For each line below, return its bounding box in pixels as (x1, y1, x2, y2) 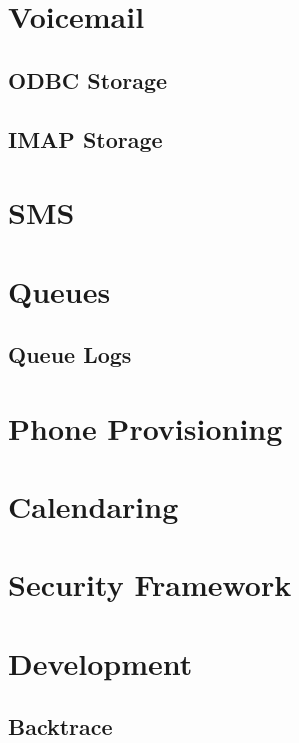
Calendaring (8, 486, 179, 527)
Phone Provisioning (8, 407, 283, 448)
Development (8, 642, 193, 683)
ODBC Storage (8, 64, 168, 95)
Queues (8, 270, 111, 311)
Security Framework (8, 564, 292, 605)
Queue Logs (8, 339, 132, 370)
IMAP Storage (8, 123, 163, 154)
